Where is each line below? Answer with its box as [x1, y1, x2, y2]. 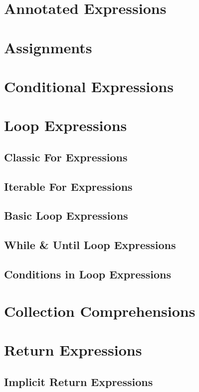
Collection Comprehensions [4, 300, 196, 321]
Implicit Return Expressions [4, 374, 153, 389]
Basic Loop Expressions [4, 208, 128, 223]
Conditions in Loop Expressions [4, 266, 172, 282]
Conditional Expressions [4, 76, 174, 96]
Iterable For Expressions [4, 178, 133, 194]
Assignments [4, 37, 92, 57]
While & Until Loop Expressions [4, 237, 176, 253]
